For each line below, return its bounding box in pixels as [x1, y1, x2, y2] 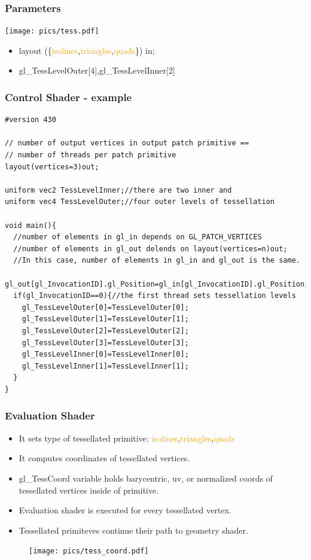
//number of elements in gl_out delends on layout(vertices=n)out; [13, 244, 288, 253]
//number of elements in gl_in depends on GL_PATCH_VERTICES [13, 233, 262, 242]
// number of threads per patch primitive [5, 151, 176, 160]
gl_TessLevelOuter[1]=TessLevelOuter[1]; [22, 315, 189, 324]
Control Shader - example [5, 89, 132, 104]
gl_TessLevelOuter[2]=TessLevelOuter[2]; [22, 326, 189, 335]
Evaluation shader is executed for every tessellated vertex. [19, 504, 231, 516]
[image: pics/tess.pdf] [5, 27, 99, 36]
